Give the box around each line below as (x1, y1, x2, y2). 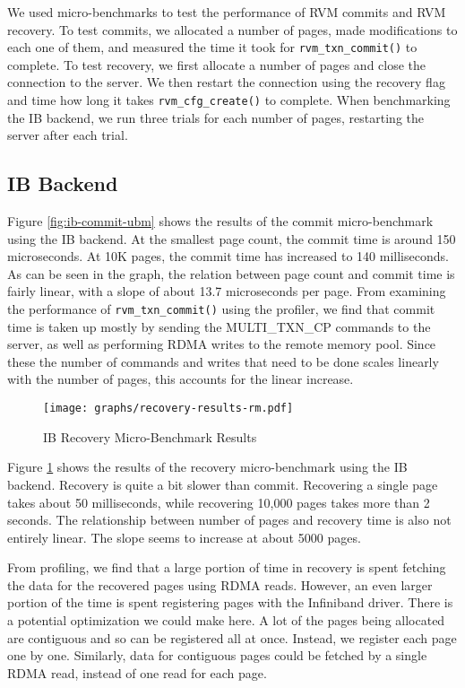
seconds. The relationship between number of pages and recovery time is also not (7, 510, 452, 529)
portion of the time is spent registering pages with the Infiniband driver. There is (7, 593, 453, 612)
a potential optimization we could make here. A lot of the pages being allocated (7, 611, 445, 630)
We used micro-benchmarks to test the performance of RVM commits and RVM (7, 3, 446, 21)
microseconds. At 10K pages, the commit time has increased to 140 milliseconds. (7, 247, 449, 266)
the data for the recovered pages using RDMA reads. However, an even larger (7, 575, 433, 594)
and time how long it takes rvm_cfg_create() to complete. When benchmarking (7, 91, 451, 109)
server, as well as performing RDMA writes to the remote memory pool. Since (7, 335, 436, 353)
